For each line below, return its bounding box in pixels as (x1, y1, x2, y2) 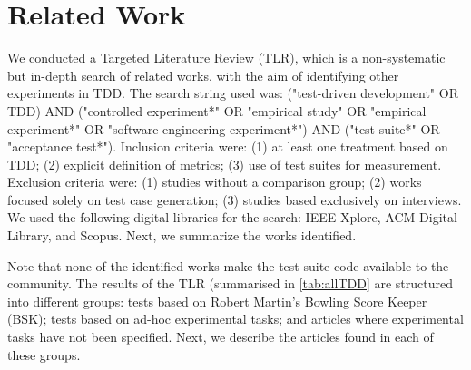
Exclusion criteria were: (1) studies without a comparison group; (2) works (7, 172, 422, 191)
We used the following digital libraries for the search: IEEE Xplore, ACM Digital (7, 208, 457, 227)
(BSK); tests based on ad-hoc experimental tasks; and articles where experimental (7, 309, 464, 328)
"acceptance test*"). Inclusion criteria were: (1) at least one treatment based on (7, 137, 448, 156)
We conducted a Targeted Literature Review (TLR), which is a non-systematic (7, 48, 446, 67)
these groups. (7, 345, 81, 364)
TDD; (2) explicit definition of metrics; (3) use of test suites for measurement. (7, 154, 442, 173)
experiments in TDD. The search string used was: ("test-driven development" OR (7, 83, 458, 102)
